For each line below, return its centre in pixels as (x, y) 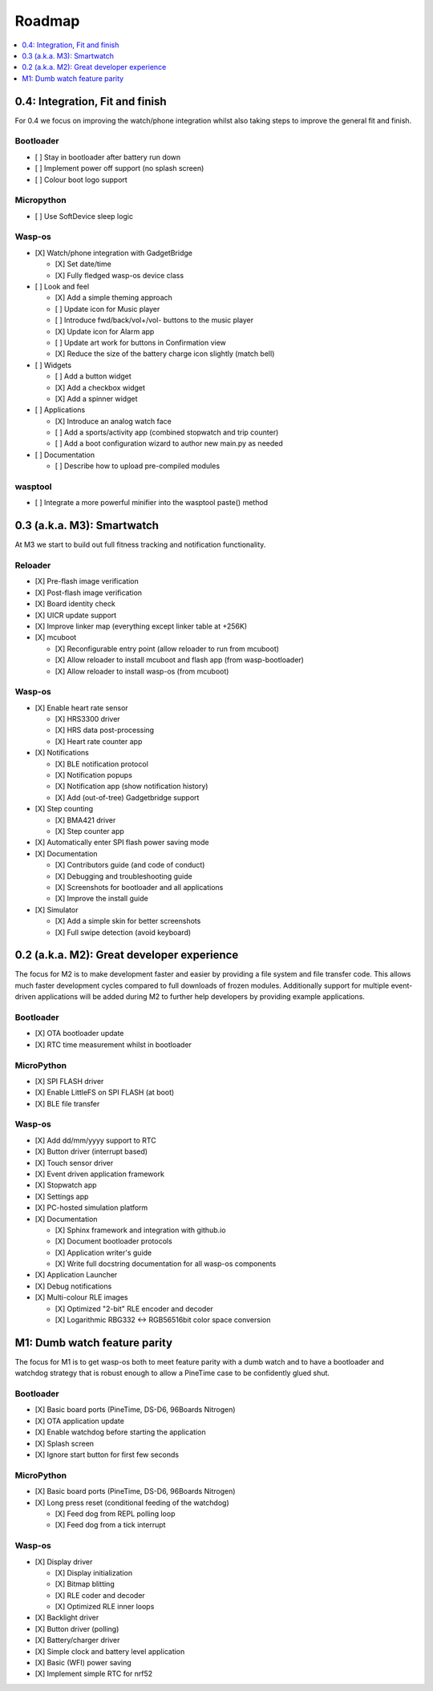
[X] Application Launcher (76, 1275)
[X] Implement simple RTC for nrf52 (94, 1674)
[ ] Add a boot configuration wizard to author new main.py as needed (169, 443)
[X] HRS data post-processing (105, 730)
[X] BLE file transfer (67, 1103)
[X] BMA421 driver (85, 820)
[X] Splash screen (65, 1443)
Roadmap (47, 21)
